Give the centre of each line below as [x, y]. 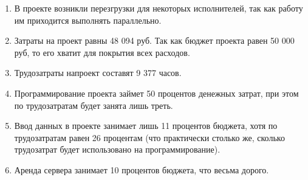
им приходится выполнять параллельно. [88, 20]
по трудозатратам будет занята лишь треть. [94, 105]
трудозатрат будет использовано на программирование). [117, 149]
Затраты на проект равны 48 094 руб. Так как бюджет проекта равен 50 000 [154, 40]
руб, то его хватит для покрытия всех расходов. [102, 52]
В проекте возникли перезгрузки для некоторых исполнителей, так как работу [159, 8]
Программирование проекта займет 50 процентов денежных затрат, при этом [156, 93]
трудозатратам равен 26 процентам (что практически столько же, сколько [149, 137]
